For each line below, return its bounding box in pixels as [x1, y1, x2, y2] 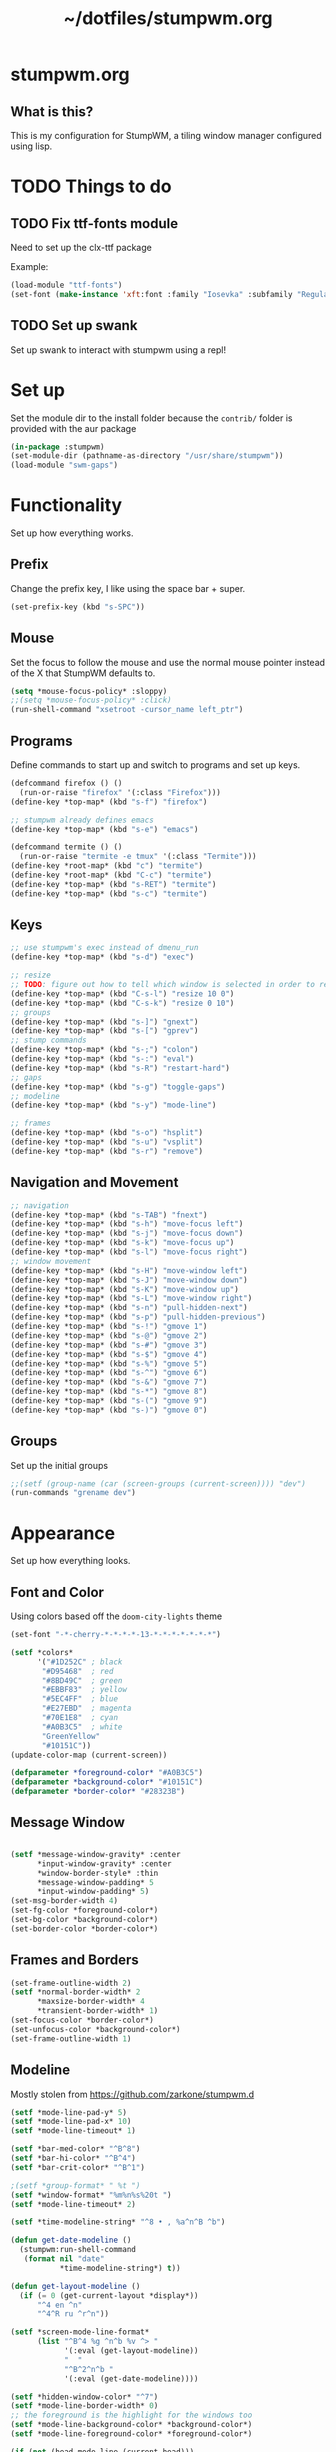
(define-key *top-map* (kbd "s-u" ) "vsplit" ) [10, 1137, 203, 1147]
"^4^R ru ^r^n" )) [36, 2309, 110, 2319]
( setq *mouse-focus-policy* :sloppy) [10, 686, 168, 696]
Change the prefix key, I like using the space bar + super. [10, 582, 246, 594]
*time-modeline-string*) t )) [59, 2263, 182, 2273]
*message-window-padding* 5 [36, 1877, 155, 1887]
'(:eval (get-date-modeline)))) [63, 2373, 199, 2384]
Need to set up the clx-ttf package [10, 242, 152, 253]
